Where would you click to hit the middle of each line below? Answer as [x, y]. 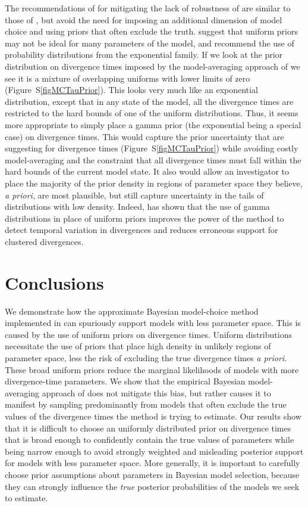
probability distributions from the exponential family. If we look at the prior [144, 55]
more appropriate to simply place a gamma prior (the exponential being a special [153, 124]
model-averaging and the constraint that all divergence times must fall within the [153, 159]
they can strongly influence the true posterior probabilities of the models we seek [152, 486]
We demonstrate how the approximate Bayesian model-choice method [132, 311]
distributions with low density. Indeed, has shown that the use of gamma [137, 207]
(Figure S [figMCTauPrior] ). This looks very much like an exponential [131, 90]
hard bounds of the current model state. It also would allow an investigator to [147, 171]
